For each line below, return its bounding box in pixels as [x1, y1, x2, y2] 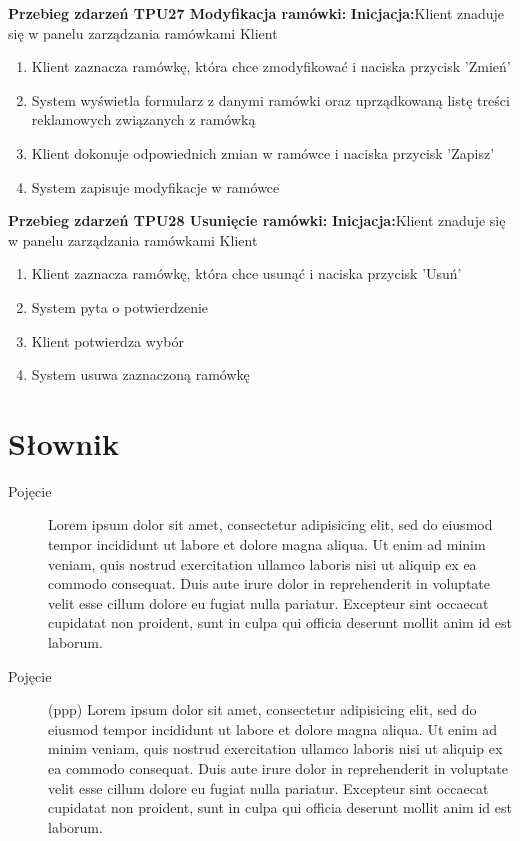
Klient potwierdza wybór [31, 330, 184, 351]
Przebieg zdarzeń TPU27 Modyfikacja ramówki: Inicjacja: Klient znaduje [8, 3, 505, 23]
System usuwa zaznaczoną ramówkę [31, 364, 250, 385]
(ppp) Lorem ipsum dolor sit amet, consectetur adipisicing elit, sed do [48, 699, 477, 720]
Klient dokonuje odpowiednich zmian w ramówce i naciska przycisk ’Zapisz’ [31, 142, 495, 163]
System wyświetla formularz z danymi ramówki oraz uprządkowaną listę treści [31, 89, 510, 110]
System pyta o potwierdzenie [31, 296, 209, 317]
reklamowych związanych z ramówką [31, 109, 256, 130]
